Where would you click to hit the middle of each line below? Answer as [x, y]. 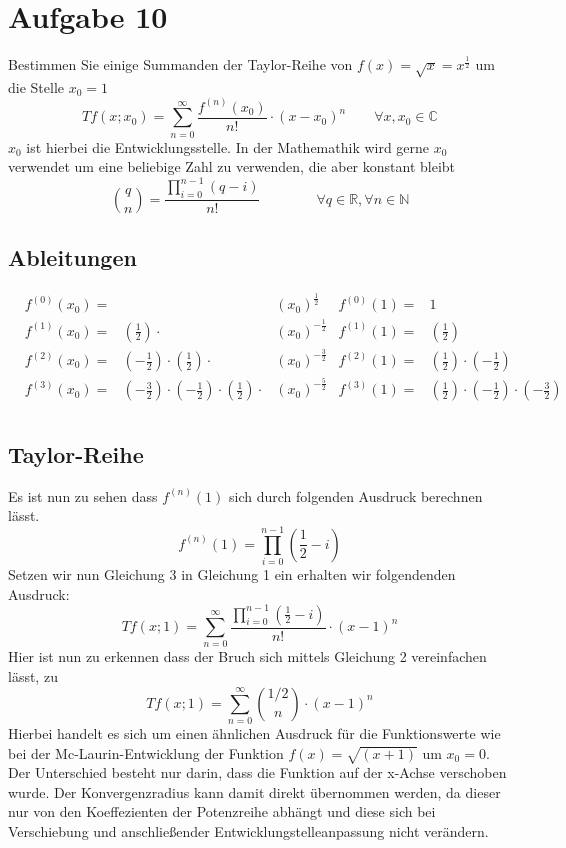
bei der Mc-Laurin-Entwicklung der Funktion [146, 752]
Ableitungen [72, 257]
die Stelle [36, 86]
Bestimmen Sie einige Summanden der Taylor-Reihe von [180, 64]
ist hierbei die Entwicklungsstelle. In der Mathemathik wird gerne [228, 146]
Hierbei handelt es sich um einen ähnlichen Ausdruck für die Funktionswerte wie [254, 732]
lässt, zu [33, 676]
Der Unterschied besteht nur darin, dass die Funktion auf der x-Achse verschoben [257, 772]
